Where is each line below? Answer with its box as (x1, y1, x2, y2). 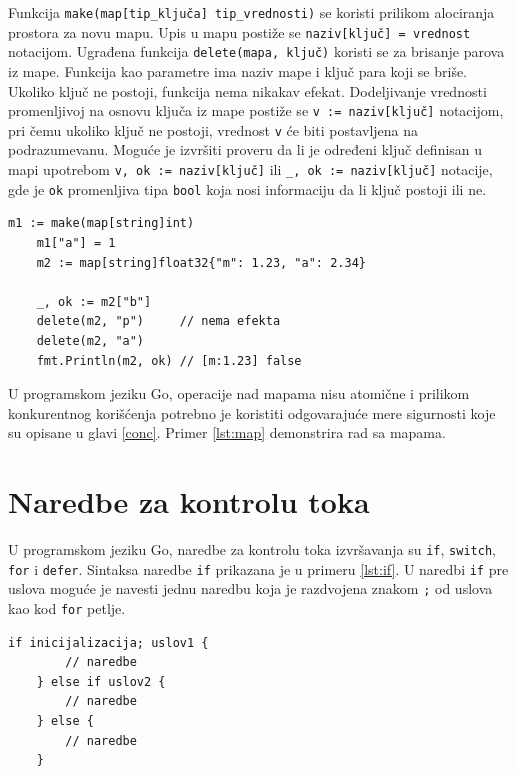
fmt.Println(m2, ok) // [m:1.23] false (36, 353, 302, 368)
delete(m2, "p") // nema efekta (36, 314, 281, 329)
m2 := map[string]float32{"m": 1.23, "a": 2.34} (36, 255, 366, 270)
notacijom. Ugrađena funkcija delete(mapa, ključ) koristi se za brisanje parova (8, 41, 505, 62)
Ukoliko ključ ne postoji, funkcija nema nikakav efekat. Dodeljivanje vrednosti (8, 80, 487, 101)
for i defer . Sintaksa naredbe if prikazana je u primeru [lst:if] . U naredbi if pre (8, 558, 509, 579)
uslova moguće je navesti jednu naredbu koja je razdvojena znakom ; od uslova (8, 578, 493, 599)
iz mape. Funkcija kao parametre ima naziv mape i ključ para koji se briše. (8, 60, 468, 81)
